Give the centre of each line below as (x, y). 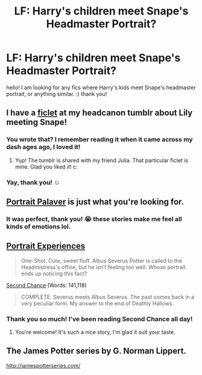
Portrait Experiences (46, 246)
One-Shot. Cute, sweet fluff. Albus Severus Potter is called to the (102, 260)
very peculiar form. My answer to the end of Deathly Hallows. (97, 303)
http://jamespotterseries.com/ (43, 365)
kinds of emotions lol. (39, 226)
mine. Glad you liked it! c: (46, 167)
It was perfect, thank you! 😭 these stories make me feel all (94, 219)
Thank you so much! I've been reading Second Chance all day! (99, 319)
